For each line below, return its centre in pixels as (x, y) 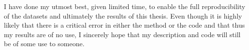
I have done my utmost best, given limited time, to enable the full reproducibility (125, 6)
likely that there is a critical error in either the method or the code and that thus (124, 25)
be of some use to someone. (44, 44)
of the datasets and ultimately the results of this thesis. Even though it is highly (123, 15)
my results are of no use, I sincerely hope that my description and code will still (122, 34)
